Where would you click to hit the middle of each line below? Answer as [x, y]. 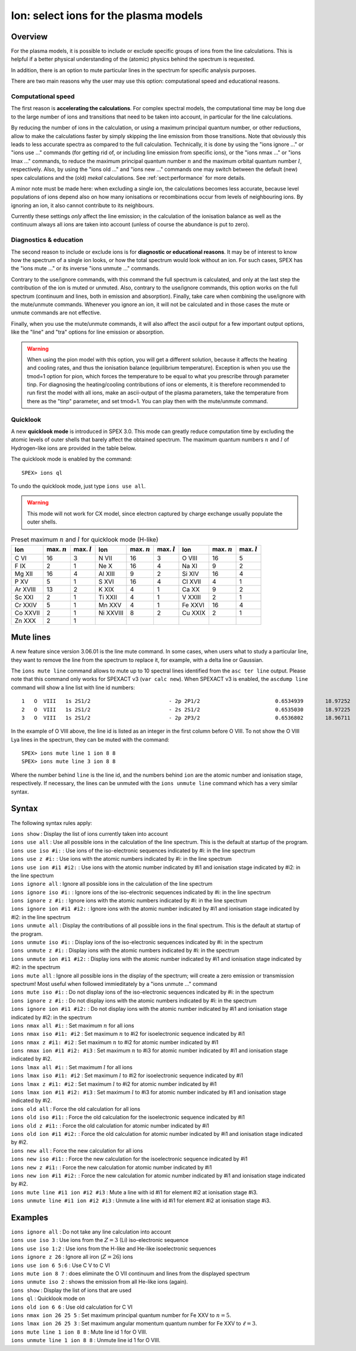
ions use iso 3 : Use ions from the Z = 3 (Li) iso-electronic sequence [100, 1240]
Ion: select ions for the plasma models [107, 15]
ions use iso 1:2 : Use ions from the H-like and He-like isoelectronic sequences [114, 1249]
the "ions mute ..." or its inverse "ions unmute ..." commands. [86, 269]
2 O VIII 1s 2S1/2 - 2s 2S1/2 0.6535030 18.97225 [186, 709]
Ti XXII [108, 597]
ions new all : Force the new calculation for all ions [77, 1150]
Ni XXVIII [111, 612]
